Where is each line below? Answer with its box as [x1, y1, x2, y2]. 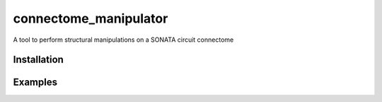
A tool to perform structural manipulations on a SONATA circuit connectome [13, 35, 234, 44]
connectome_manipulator [13, 11, 168, 26]
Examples [13, 76, 58, 89]
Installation [13, 54, 64, 66]
